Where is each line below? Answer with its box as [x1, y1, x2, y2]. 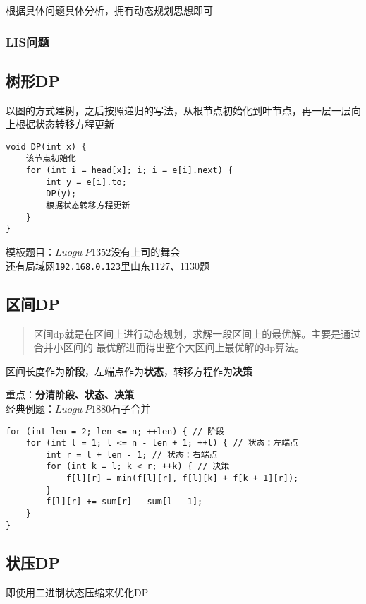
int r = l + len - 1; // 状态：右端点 [46, 449, 218, 460]
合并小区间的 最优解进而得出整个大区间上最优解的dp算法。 [33, 340, 305, 355]
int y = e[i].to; [46, 177, 127, 187]
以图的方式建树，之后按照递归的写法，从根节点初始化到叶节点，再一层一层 [6, 102, 351, 117]
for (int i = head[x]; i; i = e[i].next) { [25, 165, 233, 176]
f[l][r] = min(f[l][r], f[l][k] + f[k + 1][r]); [66, 473, 299, 484]
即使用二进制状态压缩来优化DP [6, 584, 149, 599]
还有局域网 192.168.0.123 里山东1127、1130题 [6, 258, 210, 273]
